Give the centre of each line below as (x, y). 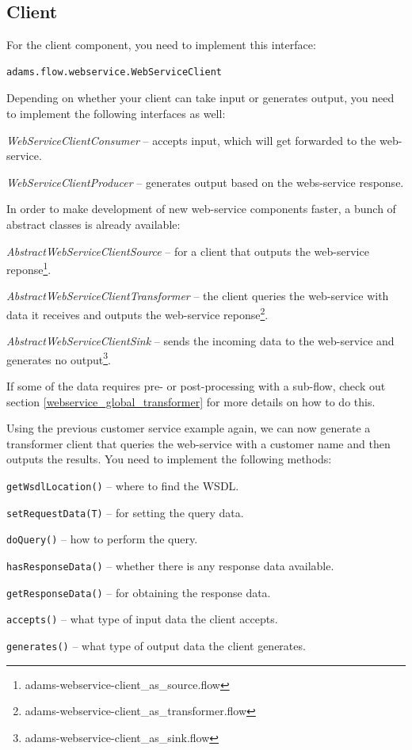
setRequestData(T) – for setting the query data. (125, 512)
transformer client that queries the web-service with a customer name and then (198, 443)
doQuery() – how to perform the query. (102, 539)
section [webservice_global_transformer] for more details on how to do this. (191, 401)
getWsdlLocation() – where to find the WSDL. (123, 486)
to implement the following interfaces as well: (116, 113)
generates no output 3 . (59, 358)
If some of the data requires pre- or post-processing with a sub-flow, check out (196, 386)
